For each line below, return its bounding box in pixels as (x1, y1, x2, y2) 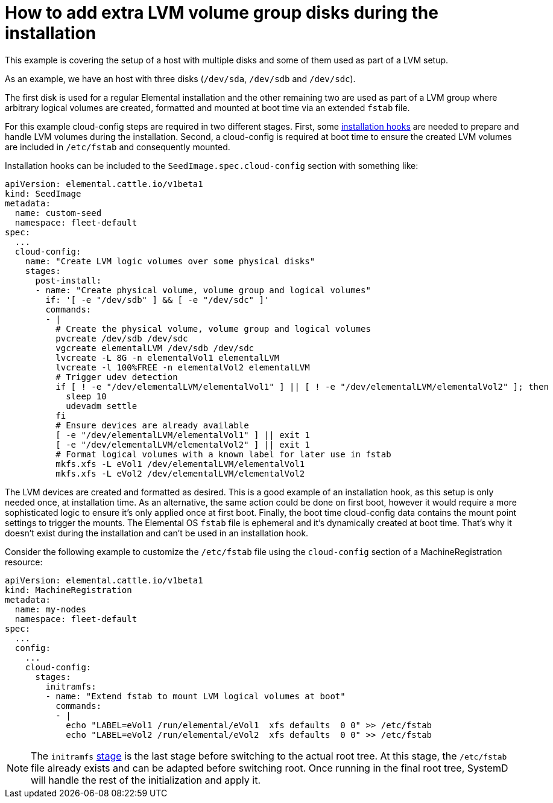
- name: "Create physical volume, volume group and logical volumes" (35, 285, 371, 295)
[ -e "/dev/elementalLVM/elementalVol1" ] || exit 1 (55, 430, 310, 440)
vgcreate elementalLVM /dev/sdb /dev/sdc (55, 343, 254, 353)
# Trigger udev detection (55, 372, 178, 382)
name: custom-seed (14, 208, 102, 218)
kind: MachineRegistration (5, 585, 132, 595)
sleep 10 (66, 391, 107, 401)
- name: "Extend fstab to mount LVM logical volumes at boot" (45, 691, 346, 701)
